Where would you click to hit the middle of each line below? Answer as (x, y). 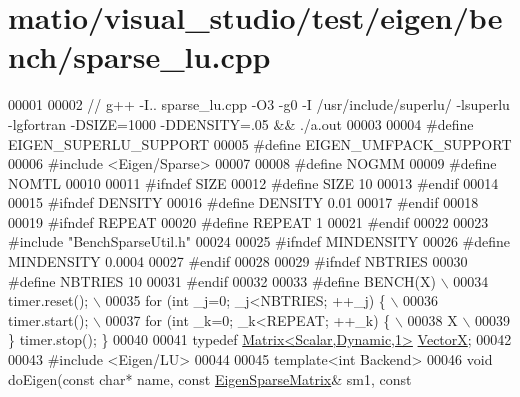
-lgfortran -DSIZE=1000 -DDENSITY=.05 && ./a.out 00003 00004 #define (241, 123)
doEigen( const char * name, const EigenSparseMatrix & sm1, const (210, 378)
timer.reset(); (48, 300)
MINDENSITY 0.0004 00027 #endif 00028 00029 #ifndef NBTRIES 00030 (238, 261)
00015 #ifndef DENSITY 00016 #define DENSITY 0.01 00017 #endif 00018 (243, 202)
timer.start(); (48, 319)
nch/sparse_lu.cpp (139, 56)
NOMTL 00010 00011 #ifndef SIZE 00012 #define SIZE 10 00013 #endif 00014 (253, 182)
